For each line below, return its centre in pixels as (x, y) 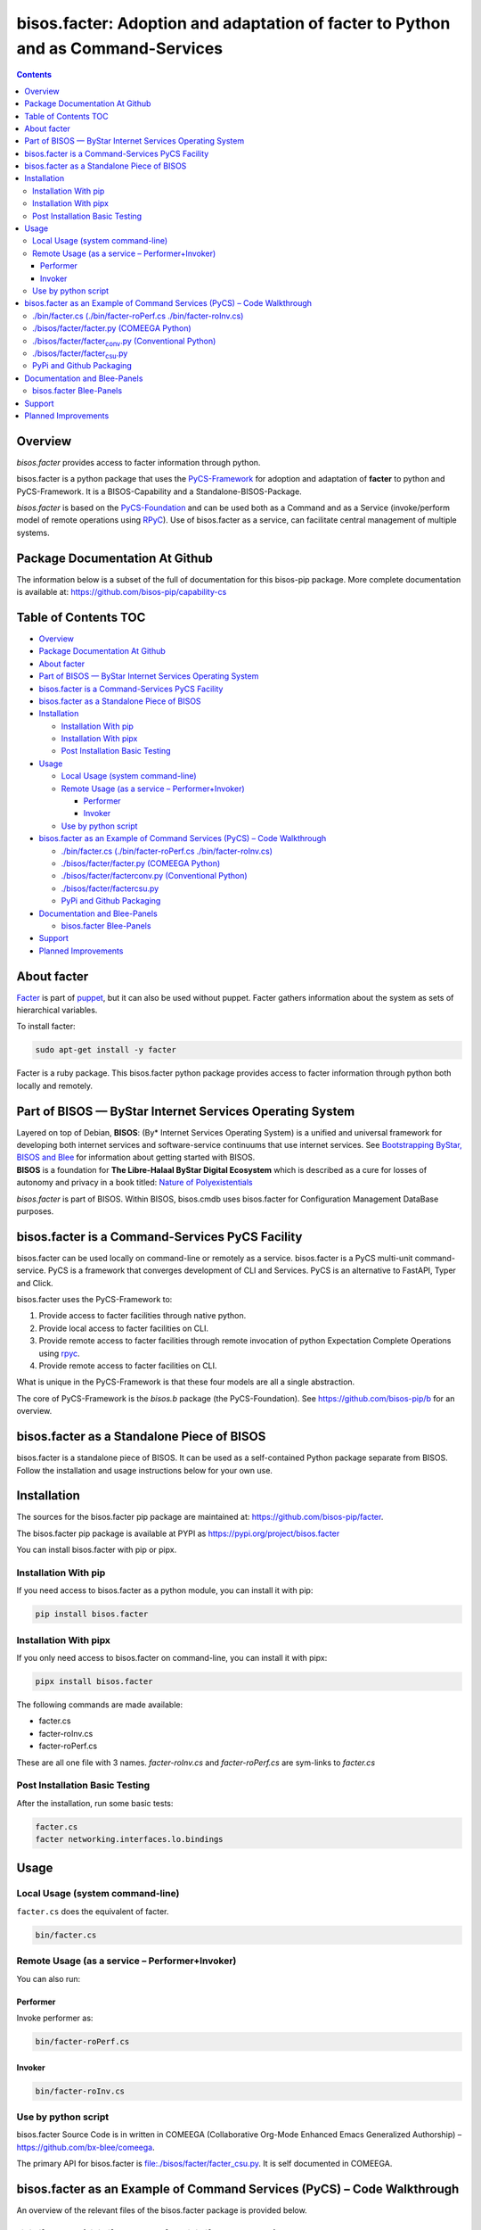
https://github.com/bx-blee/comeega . (86, 2147)
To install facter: (46, 1027)
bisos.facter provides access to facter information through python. (139, 462)
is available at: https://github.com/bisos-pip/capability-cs (122, 592)
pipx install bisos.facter (94, 1682)
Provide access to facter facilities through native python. (143, 1316)
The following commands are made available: (100, 1705)
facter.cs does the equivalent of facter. (93, 1911)
